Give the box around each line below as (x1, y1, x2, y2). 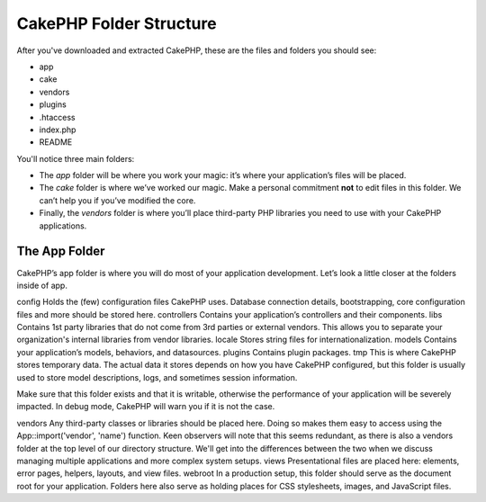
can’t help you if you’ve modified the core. (39, 194, 196, 206)
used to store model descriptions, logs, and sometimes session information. (16, 372, 298, 382)
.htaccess (39, 112, 76, 122)
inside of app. (16, 280, 67, 291)
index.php (39, 124, 76, 135)
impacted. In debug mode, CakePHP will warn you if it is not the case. (16, 401, 275, 412)
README (39, 137, 73, 148)
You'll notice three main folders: (16, 153, 135, 164)
